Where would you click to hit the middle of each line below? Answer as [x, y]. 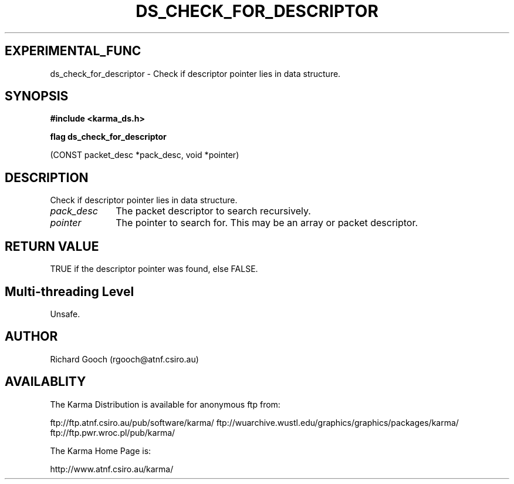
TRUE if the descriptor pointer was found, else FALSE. [154, 269]
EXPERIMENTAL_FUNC [73, 51]
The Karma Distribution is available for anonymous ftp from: [165, 404]
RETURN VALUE [52, 246]
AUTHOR [31, 337]
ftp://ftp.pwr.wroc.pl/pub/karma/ [113, 432]
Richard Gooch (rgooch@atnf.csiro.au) [124, 359]
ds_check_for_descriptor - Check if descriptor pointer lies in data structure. [195, 73]
